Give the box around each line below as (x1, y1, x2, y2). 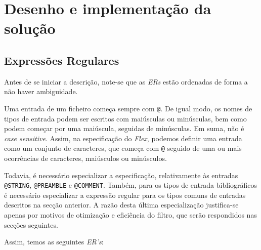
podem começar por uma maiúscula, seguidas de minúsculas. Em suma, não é (4, 123, 244, 134)
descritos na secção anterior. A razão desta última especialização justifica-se (4, 199, 239, 210)
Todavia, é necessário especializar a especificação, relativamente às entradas (4, 170, 238, 180)
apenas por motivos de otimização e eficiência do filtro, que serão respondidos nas (4, 210, 257, 220)
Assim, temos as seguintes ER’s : (4, 236, 104, 247)
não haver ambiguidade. (4, 86, 78, 97)
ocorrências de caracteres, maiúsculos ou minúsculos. (4, 153, 167, 163)
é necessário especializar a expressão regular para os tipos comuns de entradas (4, 189, 246, 200)
